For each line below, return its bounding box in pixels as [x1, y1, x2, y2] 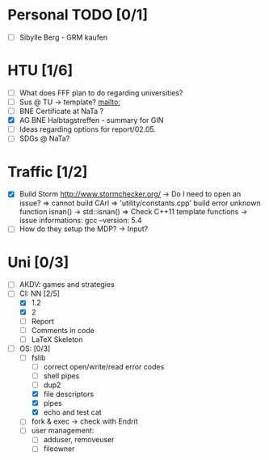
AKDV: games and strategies [19, 280, 115, 289]
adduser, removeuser [43, 435, 115, 445]
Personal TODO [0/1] [7, 6, 149, 24]
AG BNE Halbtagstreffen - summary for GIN [19, 116, 164, 125]
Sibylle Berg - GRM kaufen [19, 32, 108, 42]
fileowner [43, 444, 75, 454]
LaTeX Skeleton [31, 334, 83, 344]
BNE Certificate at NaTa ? [19, 107, 104, 116]
